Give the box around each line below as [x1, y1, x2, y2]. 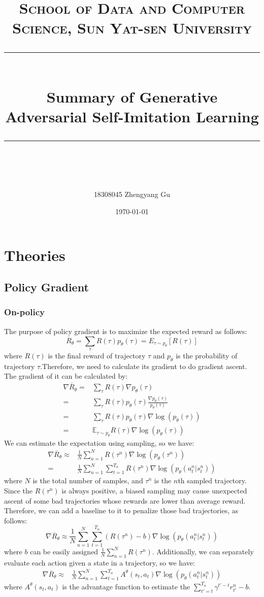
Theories [4, 244, 65, 265]
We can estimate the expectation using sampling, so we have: [4, 437, 194, 448]
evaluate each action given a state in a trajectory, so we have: [4, 557, 195, 568]
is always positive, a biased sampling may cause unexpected [61, 485, 247, 496]
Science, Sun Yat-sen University [12, 17, 252, 38]
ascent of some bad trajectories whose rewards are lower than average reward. [4, 495, 246, 506]
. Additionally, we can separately [152, 546, 254, 556]
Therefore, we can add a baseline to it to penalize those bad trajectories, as [4, 505, 239, 516]
